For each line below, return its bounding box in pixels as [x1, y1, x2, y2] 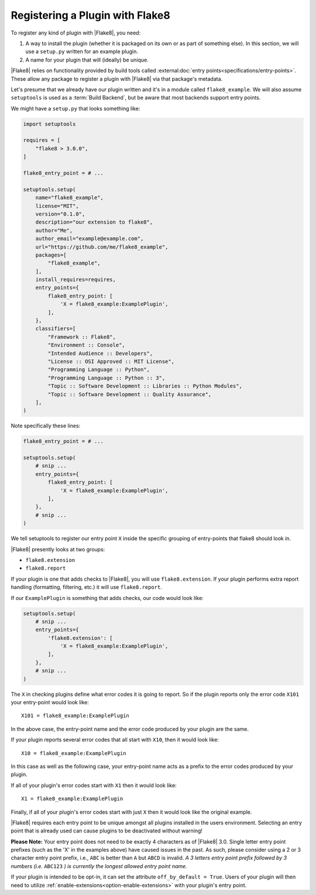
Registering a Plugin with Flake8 [11, 9, 171, 22]
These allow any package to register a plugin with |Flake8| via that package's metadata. [11, 75, 223, 82]
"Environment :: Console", [47, 342, 125, 348]
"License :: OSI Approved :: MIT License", [47, 358, 175, 365]
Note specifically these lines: [11, 422, 81, 430]
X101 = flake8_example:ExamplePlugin [21, 712, 130, 719]
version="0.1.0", [35, 211, 85, 217]
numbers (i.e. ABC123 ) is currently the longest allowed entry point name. [11, 862, 187, 869]
